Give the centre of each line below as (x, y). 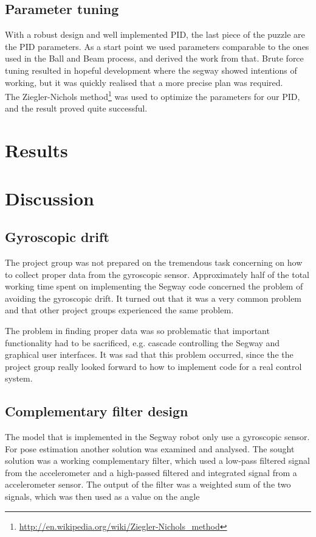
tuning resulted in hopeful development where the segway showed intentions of (151, 70)
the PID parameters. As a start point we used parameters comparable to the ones (157, 46)
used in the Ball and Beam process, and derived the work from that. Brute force (154, 58)
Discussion (50, 198)
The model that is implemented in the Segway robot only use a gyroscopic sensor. (157, 437)
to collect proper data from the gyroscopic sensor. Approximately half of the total (157, 274)
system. (19, 378)
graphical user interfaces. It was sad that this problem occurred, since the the (149, 354)
